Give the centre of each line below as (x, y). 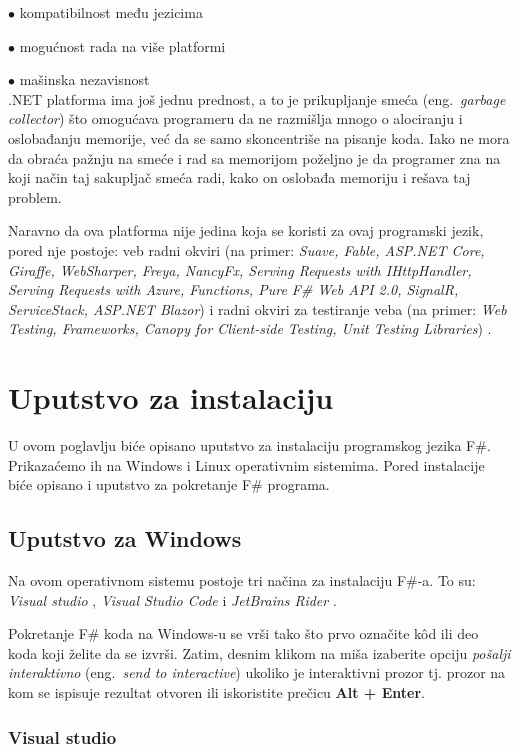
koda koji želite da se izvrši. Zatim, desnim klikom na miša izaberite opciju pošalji (259, 652)
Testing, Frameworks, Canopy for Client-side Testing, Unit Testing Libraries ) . (250, 328)
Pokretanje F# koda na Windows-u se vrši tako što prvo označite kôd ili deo (243, 633)
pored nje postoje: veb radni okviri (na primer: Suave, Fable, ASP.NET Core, (246, 249)
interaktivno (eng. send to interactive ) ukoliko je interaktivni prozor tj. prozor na (257, 672)
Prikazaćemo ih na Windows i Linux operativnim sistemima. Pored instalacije (246, 464)
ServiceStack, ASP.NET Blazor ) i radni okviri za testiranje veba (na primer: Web (257, 308)
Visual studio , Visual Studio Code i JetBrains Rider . (172, 599)
